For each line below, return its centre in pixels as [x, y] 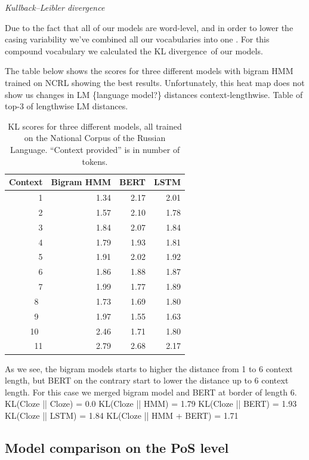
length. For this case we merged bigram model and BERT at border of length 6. [151, 392]
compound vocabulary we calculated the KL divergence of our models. [134, 50]
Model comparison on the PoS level [117, 447]
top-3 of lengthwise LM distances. [67, 106]
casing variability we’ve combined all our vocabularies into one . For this [137, 39]
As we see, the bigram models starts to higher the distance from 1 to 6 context [149, 368]
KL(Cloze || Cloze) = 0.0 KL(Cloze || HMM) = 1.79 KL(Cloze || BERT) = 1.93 [151, 404]
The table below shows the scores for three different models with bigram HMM [149, 71]
